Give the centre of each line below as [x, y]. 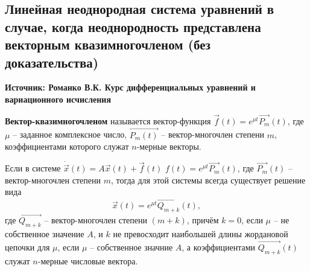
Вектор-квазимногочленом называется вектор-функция [108, 120]
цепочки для [27, 247]
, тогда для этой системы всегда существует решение [208, 180]
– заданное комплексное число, [70, 134]
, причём [203, 220]
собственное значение [45, 234]
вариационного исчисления [58, 99]
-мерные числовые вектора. [88, 260]
